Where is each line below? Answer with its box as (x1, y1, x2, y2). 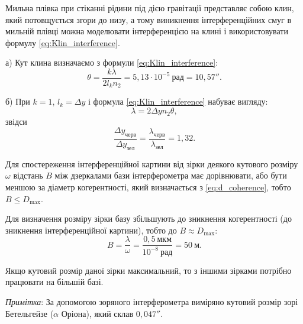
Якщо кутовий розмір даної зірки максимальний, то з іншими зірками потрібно (5, 264, 292, 276)
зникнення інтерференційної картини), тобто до (5, 223, 177, 236)
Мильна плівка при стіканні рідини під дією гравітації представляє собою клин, (5, 2, 294, 14)
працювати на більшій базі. (5, 276, 104, 288)
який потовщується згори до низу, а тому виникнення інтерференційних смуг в (5, 13, 292, 25)
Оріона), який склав (61, 307, 134, 319)
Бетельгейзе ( (5, 307, 54, 319)
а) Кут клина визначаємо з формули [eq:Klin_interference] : (5, 56, 218, 69)
